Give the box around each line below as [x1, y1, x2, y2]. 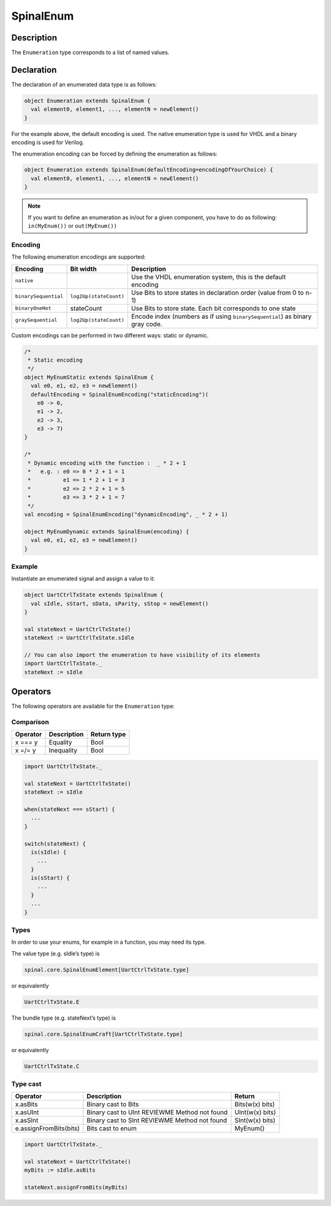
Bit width [70, 264, 97, 273]
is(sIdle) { [31, 849, 67, 855]
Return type [90, 730, 126, 738]
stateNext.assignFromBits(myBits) [24, 1183, 128, 1191]
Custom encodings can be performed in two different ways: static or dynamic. [11, 332, 209, 339]
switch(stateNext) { [24, 840, 86, 847]
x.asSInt [15, 1116, 39, 1124]
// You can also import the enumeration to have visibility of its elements [24, 651, 261, 658]
